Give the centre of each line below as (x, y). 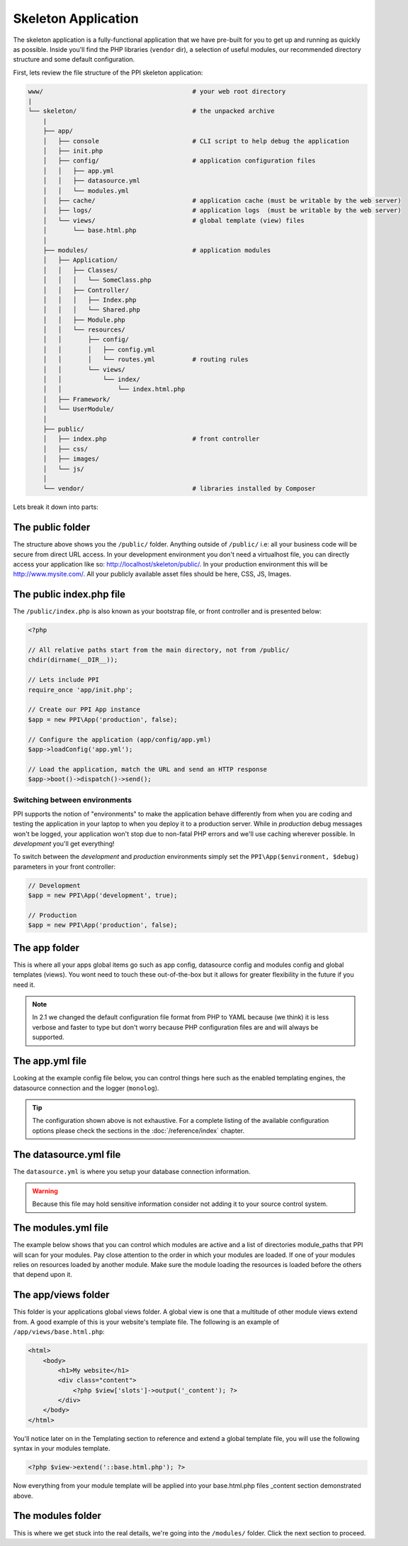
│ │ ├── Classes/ (80, 270)
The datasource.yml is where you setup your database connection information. (132, 1171)
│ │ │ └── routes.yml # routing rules (146, 360)
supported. (48, 1037)
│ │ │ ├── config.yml (99, 349)
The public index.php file (69, 594)
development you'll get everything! (64, 844)
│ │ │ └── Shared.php (92, 310)
